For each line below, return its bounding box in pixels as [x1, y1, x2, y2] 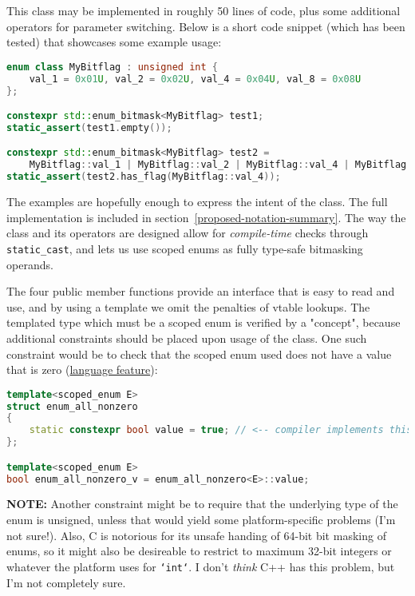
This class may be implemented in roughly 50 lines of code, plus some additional [6, 2, 401, 18]
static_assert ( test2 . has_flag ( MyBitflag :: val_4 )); [6, 171, 281, 183]
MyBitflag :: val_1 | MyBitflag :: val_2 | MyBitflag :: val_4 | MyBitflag [29, 159, 407, 171]
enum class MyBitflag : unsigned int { [6, 61, 218, 73]
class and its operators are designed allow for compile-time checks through [6, 224, 369, 241]
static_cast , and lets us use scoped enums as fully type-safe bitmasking [6, 240, 363, 256]
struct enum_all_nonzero [6, 400, 138, 412]
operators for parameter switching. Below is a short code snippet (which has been [6, 18, 405, 34]
